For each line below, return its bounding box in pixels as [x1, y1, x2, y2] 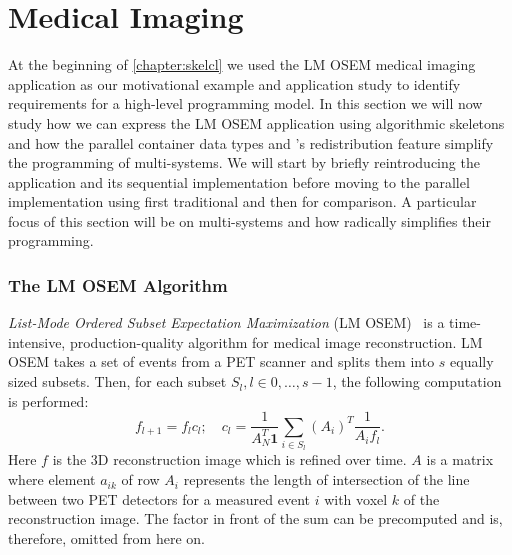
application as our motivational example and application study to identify [8, 73, 461, 94]
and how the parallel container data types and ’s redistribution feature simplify [8, 132, 494, 153]
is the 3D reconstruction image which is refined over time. [52, 449, 407, 470]
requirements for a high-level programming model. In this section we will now [8, 93, 483, 114]
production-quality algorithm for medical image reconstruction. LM [69, 331, 483, 352]
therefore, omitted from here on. [8, 527, 205, 548]
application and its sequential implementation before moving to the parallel [8, 171, 470, 192]
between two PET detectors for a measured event [8, 488, 310, 509]
